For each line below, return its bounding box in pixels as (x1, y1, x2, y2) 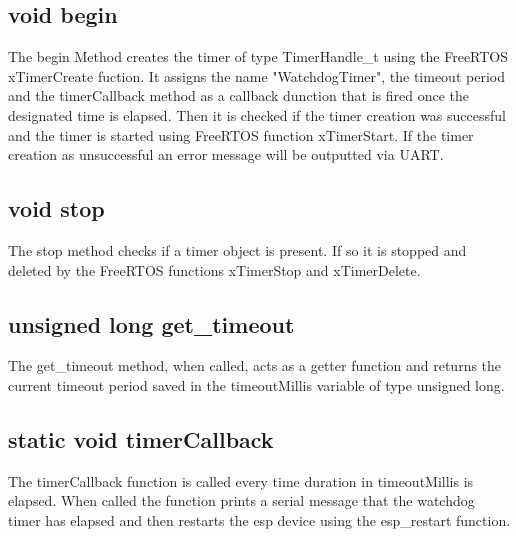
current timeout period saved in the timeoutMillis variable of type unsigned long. (8, 374, 505, 395)
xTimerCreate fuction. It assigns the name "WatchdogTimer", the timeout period (8, 65, 505, 86)
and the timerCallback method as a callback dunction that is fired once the (8, 85, 470, 106)
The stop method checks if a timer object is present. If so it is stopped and (8, 239, 467, 260)
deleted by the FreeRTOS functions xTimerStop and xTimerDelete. (8, 259, 421, 280)
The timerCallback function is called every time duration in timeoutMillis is (8, 470, 474, 491)
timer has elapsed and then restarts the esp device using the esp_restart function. (8, 509, 511, 530)
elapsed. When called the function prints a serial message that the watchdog (8, 490, 475, 511)
